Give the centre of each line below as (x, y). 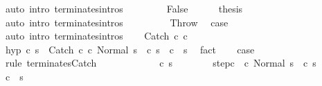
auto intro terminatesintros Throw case (117, 22)
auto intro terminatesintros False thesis (124, 8)
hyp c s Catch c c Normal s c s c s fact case (130, 49)
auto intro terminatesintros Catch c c (96, 36)
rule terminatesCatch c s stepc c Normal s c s (161, 63)
